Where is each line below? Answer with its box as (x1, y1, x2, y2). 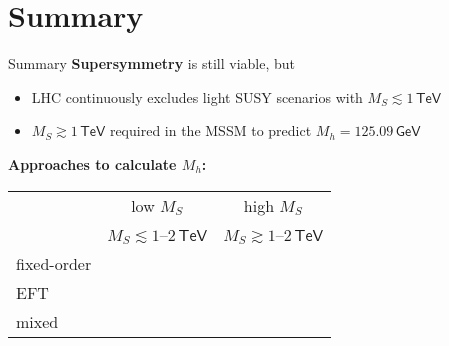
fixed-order (16, 251, 92, 275)
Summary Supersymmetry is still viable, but (8, 53, 295, 74)
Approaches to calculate (8, 153, 177, 174)
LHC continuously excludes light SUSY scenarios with (31, 86, 363, 107)
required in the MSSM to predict (109, 120, 312, 141)
